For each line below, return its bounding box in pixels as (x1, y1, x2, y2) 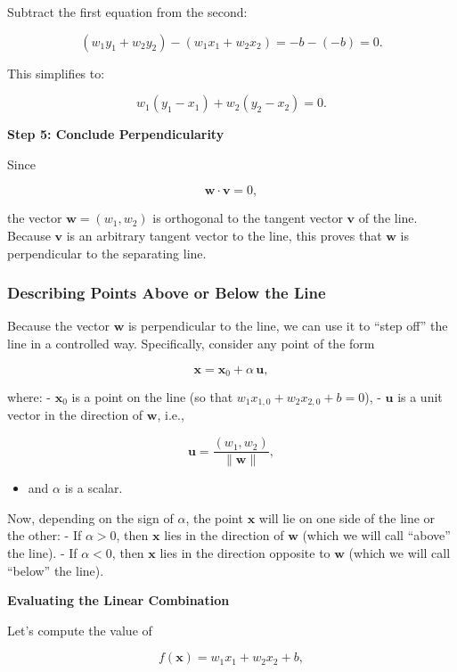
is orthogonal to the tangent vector (152, 209, 343, 227)
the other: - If (7, 526, 82, 545)
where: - (7, 388, 52, 406)
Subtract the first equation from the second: (7, 3, 248, 20)
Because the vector (7, 316, 110, 335)
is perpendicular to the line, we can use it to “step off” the (127, 316, 448, 335)
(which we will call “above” (302, 526, 451, 545)
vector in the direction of (7, 406, 143, 424)
